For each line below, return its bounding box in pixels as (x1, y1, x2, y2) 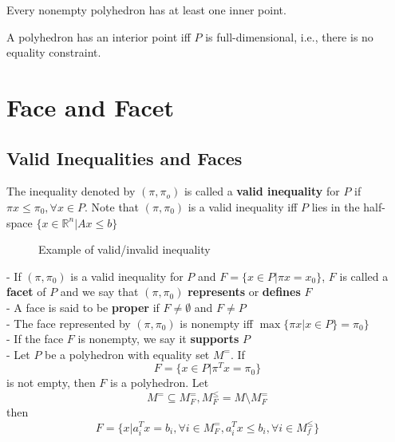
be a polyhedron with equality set (45, 345, 210, 362)
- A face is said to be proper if (6, 298, 160, 315)
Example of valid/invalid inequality (38, 241, 211, 258)
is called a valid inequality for (184, 183, 340, 199)
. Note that (85, 198, 140, 215)
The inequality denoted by (6, 183, 136, 199)
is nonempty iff (180, 314, 253, 331)
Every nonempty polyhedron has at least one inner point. (6, 2, 286, 18)
